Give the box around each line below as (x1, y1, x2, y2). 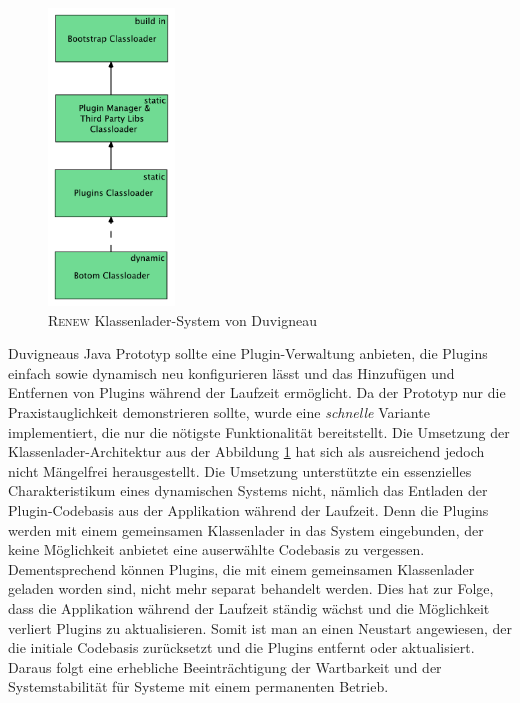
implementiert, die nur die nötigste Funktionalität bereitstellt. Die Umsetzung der (8, 421, 510, 442)
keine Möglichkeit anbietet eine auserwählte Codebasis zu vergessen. (8, 539, 425, 560)
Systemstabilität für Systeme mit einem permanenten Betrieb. (8, 676, 389, 697)
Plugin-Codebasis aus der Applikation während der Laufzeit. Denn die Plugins (8, 500, 489, 521)
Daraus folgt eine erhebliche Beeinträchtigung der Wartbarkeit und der (8, 656, 442, 677)
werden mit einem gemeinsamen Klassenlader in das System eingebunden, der (8, 519, 484, 540)
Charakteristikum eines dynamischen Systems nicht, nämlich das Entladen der (8, 480, 488, 501)
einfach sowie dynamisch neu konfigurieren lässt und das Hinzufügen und (8, 362, 455, 383)
